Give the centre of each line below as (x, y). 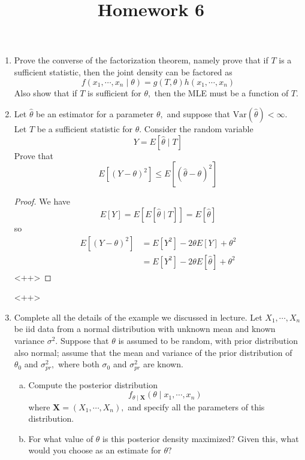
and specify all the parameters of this (196, 406)
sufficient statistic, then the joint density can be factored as (123, 71)
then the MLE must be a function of (221, 92)
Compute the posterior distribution (93, 384)
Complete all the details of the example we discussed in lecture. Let (138, 317)
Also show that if (46, 92)
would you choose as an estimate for (95, 450)
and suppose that (199, 114)
